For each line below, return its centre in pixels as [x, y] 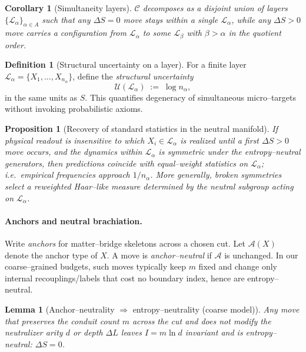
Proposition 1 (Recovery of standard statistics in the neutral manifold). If [141, 129]
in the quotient [255, 33]
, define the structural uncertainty [133, 76]
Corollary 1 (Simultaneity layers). [68, 8]
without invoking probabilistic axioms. [74, 109]
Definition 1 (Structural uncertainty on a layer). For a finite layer [126, 64]
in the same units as [41, 97]
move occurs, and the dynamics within [74, 152]
